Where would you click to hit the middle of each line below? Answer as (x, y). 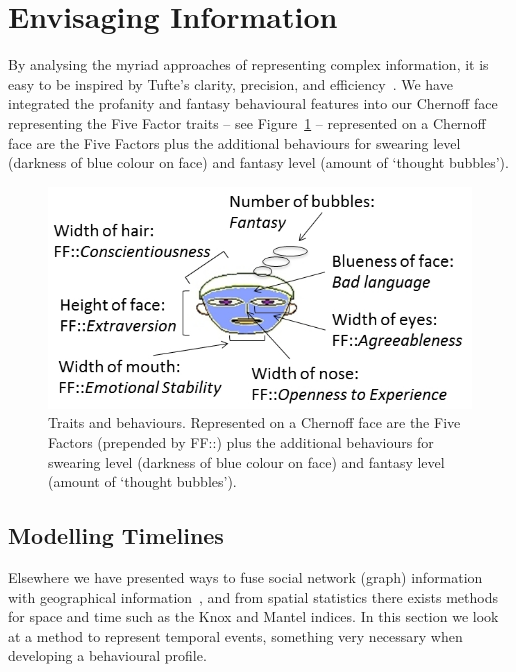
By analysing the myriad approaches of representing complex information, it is (248, 64)
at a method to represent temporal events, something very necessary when (235, 635)
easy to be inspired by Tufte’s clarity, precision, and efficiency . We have (230, 83)
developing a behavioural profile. (107, 655)
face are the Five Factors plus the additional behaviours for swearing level (234, 142)
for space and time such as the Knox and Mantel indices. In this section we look (253, 616)
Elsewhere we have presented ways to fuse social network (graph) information (245, 576)
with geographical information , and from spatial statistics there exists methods (253, 596)
